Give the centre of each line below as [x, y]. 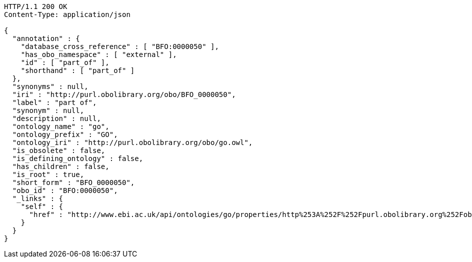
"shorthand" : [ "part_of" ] [78, 70]
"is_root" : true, [48, 174]
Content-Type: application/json [67, 14]
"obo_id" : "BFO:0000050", [65, 190]
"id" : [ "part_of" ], [65, 62]
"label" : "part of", [54, 102]
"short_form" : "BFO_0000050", [73, 182]
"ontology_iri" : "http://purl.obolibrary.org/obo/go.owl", [132, 142]
